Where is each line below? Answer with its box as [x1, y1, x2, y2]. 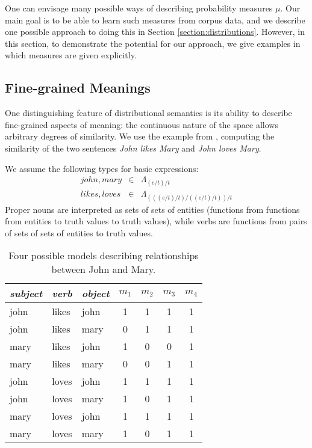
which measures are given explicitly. [5, 49, 137, 61]
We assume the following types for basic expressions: [5, 162, 199, 174]
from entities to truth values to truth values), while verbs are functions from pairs [5, 215, 307, 227]
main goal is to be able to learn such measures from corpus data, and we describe [5, 13, 305, 26]
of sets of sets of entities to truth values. [5, 226, 153, 239]
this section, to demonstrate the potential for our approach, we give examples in [5, 37, 301, 49]
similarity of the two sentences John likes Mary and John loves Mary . [5, 141, 261, 154]
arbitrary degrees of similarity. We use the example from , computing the [5, 130, 275, 143]
